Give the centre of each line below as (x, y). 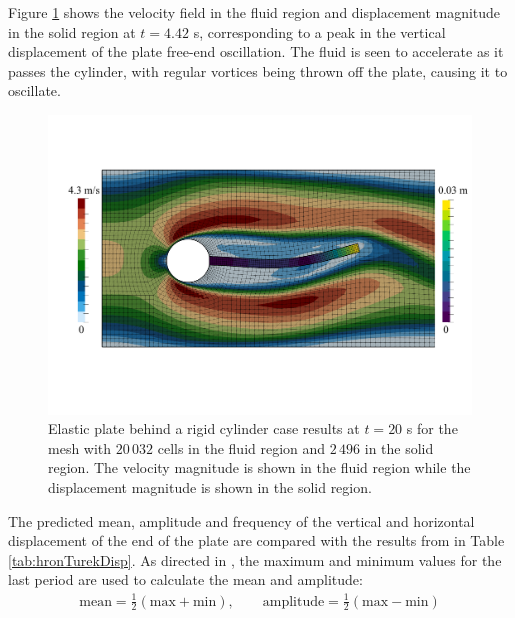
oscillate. (34, 90)
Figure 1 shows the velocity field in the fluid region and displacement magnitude (254, 12)
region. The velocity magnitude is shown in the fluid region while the (259, 467)
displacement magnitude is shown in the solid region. (210, 487)
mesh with (80, 447)
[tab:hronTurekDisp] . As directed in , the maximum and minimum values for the (255, 559)
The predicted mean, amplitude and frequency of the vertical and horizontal (241, 520)
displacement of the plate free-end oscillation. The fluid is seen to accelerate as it (256, 51)
